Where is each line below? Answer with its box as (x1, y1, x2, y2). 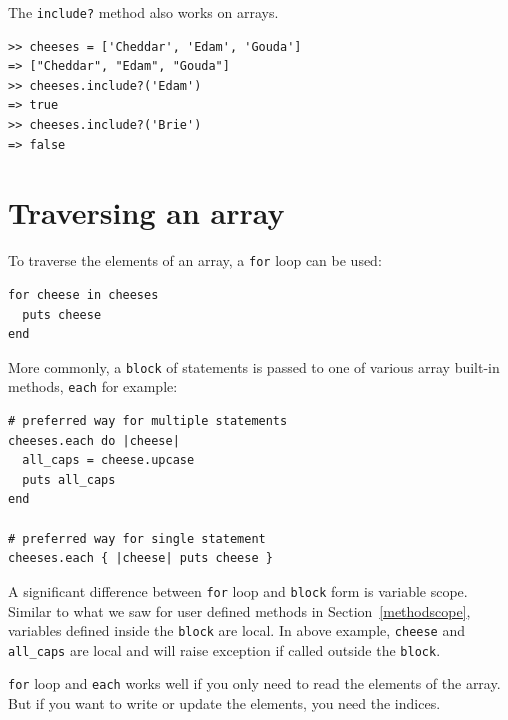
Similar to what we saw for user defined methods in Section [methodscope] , (8, 600, 471, 621)
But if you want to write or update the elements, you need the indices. (8, 693, 441, 714)
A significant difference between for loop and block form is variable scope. (8, 580, 468, 601)
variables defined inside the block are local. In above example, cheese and (8, 620, 465, 641)
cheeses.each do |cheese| (8, 433, 180, 448)
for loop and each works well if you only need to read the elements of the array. (8, 673, 501, 694)
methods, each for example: (8, 376, 178, 397)
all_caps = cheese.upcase (22, 453, 195, 468)
